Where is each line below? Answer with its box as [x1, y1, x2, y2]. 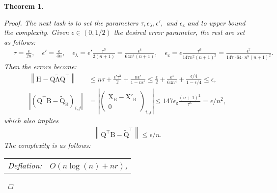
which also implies [4, 115, 58, 125]
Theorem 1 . [4, 1, 44, 11]
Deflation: [8, 159, 42, 171]
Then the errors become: [4, 61, 77, 72]
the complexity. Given [4, 27, 69, 37]
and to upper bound [187, 17, 246, 28]
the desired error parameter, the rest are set [113, 27, 245, 37]
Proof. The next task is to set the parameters [4, 17, 138, 28]
